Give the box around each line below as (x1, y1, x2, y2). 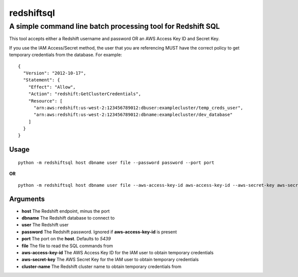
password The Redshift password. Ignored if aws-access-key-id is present (21, 228, 177, 235)
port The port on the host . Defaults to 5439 (21, 236, 111, 242)
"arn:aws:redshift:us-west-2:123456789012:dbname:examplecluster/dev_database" (33, 112, 233, 117)
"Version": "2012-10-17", (23, 70, 86, 76)
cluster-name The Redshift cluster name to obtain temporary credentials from (21, 263, 181, 270)
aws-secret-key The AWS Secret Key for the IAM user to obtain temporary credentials (21, 257, 199, 263)
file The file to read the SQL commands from (21, 243, 113, 249)
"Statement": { (23, 77, 60, 83)
